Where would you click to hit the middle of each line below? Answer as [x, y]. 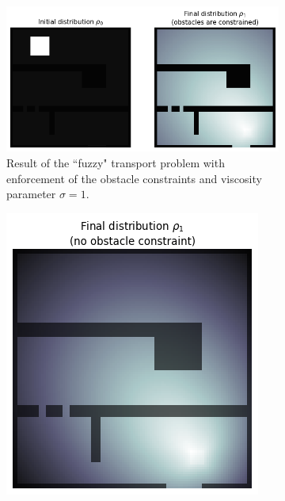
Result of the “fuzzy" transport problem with [116, 163]
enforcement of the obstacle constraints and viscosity [134, 178]
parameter [31, 194]
